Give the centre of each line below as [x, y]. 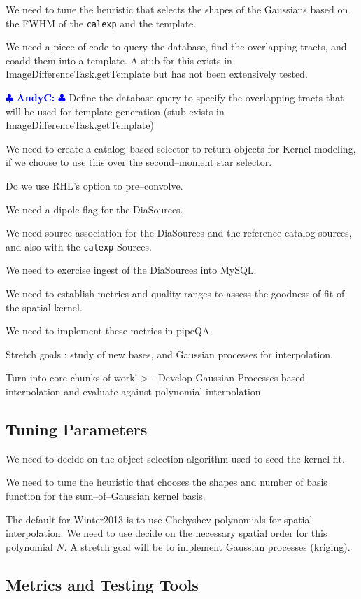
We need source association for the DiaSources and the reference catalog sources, [179, 233]
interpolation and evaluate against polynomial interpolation [133, 391]
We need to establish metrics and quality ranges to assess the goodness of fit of [175, 294]
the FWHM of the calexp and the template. [101, 23]
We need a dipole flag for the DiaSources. [94, 209]
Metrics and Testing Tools [102, 584]
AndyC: [36, 98]
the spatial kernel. [44, 307]
